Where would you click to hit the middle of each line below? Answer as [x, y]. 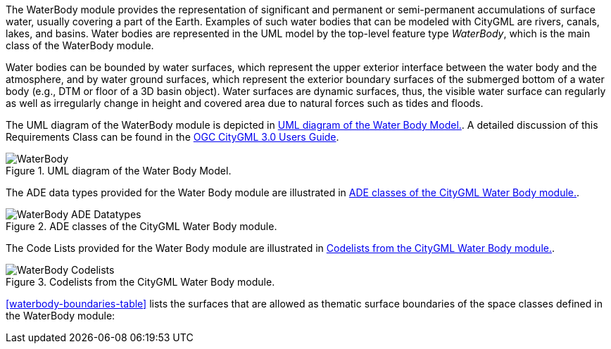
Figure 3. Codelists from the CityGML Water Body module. [140, 282]
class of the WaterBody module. [80, 45]
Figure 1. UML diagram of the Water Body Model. [119, 171]
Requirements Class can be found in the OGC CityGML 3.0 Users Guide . [172, 137]
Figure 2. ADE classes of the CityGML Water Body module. [141, 226]
